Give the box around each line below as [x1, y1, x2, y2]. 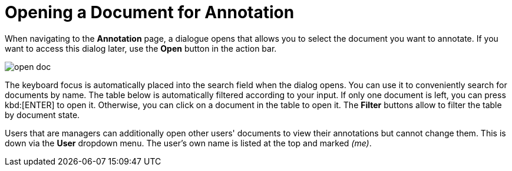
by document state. [5, 109, 80, 120]
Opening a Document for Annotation [5, 2, 295, 22]
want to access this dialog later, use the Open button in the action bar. [5, 43, 277, 53]
